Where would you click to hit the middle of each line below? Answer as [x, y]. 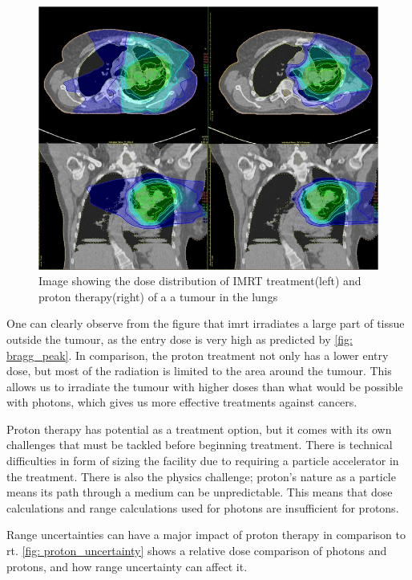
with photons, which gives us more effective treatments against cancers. [182, 402]
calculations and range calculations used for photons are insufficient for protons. [203, 507]
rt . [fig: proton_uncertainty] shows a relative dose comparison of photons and [197, 551]
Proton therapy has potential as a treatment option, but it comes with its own [199, 429]
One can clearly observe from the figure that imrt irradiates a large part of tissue [206, 323]
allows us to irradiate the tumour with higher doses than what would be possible [205, 386]
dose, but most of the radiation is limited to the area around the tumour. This [199, 371]
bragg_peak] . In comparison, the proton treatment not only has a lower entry [198, 355]
